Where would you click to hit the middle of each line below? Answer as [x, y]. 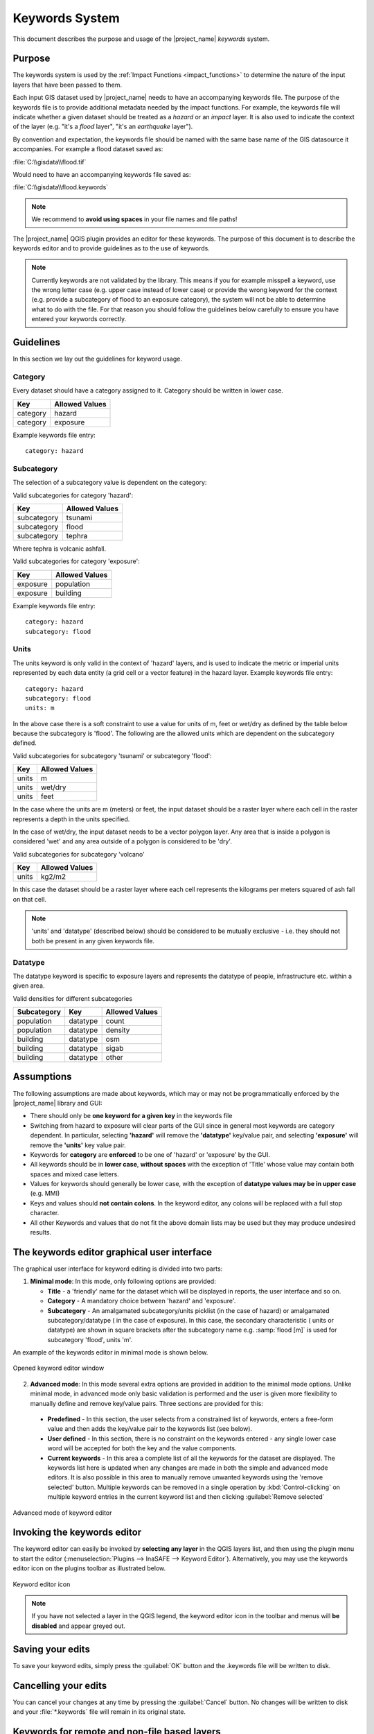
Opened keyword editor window [59, 1368]
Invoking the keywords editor [77, 1533]
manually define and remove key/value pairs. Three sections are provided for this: [146, 1403]
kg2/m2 [53, 877]
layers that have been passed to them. [68, 85]
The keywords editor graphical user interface [113, 1252]
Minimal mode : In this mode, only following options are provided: [123, 1281]
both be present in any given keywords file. [93, 941]
